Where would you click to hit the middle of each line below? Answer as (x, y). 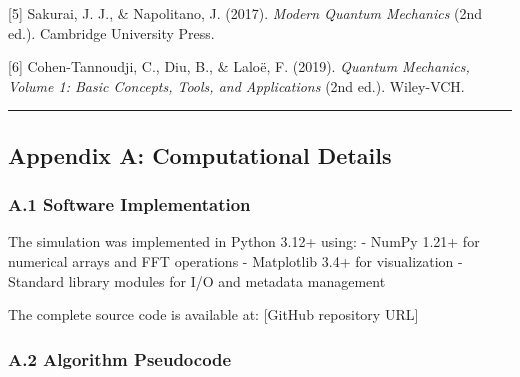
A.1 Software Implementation (129, 204)
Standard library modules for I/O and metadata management (197, 280)
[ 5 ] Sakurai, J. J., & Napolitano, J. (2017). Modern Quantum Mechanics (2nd (245, 13)
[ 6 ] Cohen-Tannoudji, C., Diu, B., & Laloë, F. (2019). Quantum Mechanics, (239, 66)
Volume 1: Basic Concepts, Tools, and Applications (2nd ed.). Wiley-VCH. (236, 85)
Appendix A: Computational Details (200, 154)
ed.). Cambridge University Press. (111, 32)
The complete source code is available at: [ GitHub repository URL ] (213, 314)
